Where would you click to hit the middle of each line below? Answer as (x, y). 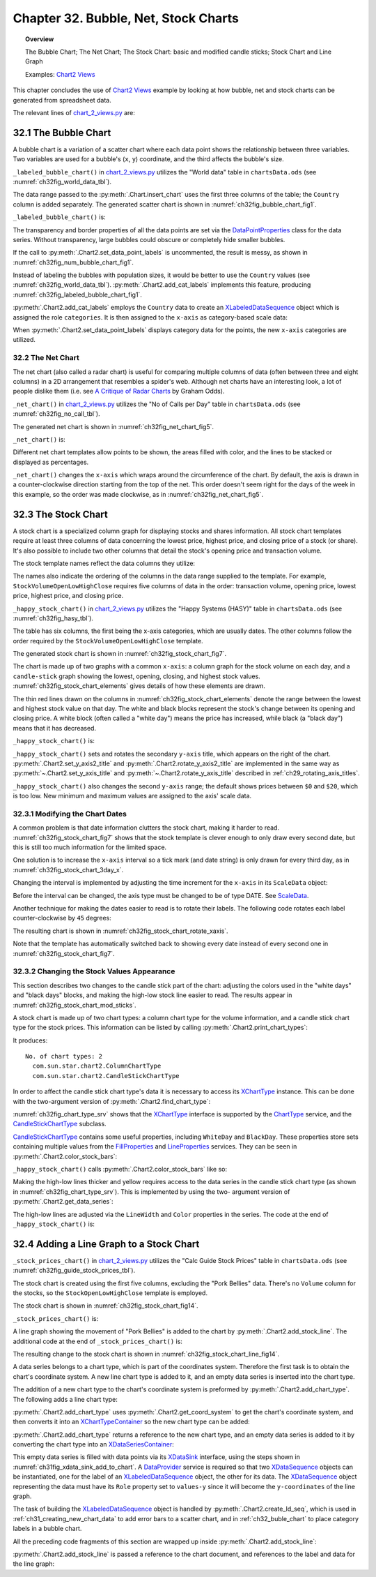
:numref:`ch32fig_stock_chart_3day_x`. (68, 869)
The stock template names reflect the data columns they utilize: (104, 563)
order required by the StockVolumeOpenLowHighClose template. (108, 641)
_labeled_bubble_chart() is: (59, 217)
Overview (40, 39)
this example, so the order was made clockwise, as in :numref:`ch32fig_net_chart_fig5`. (138, 494)
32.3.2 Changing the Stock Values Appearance (94, 971)
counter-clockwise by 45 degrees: (62, 918)
